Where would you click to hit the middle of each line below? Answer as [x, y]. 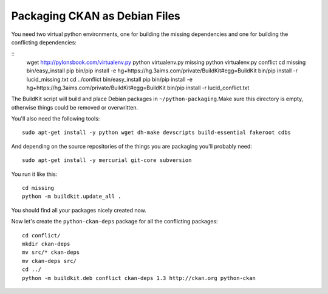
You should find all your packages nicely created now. [79, 210]
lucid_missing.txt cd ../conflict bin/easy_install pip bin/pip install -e [109, 79]
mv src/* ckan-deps [51, 252]
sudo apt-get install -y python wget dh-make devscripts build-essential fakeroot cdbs [157, 133]
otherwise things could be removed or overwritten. [75, 107]
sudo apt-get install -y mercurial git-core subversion [107, 160]
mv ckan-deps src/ [50, 261]
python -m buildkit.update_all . [72, 197]
